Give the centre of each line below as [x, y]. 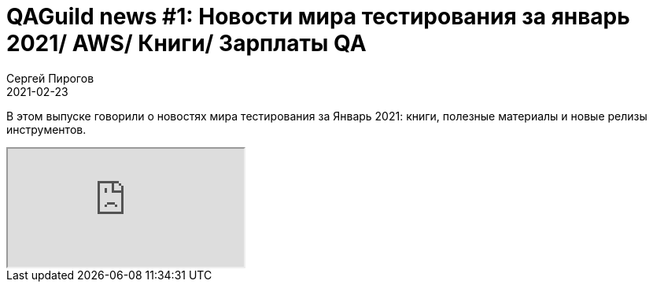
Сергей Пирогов [50, 78]
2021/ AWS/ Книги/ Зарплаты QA [186, 43]
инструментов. [46, 129]
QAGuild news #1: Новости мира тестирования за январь [318, 17]
